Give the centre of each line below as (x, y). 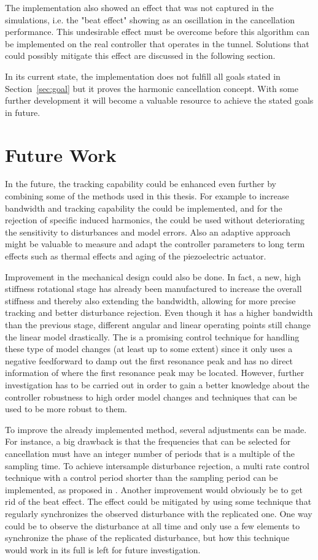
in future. (23, 112)
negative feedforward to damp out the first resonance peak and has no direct (149, 360)
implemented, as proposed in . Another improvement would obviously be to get (154, 489)
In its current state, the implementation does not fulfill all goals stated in (143, 76)
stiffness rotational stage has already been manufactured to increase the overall (153, 289)
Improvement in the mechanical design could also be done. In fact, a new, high (153, 276)
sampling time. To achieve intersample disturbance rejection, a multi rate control (157, 465)
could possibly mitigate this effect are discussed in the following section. (140, 56)
